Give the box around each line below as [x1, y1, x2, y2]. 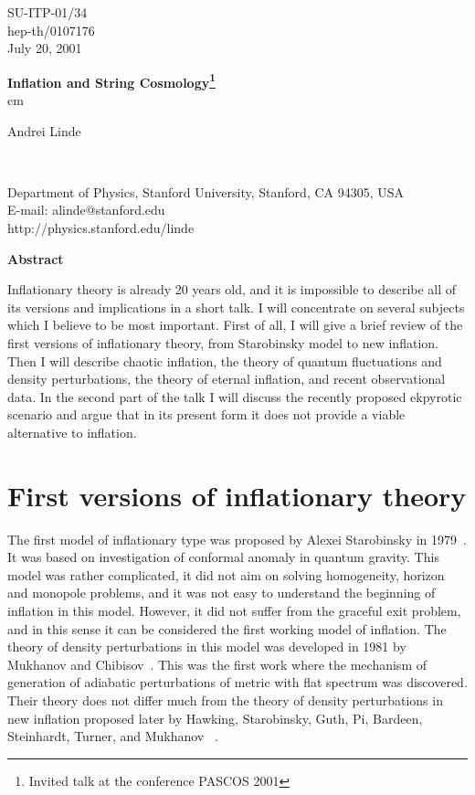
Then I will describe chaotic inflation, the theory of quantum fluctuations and [7, 351, 442, 370]
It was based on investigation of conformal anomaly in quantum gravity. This [7, 547, 439, 567]
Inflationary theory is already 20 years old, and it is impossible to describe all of [7, 280, 457, 299]
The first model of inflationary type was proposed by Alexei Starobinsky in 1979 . [7, 529, 467, 548]
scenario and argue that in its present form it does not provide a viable [7, 405, 406, 424]
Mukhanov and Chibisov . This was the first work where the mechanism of [7, 654, 427, 673]
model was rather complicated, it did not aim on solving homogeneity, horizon [7, 565, 445, 584]
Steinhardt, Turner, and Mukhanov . [7, 726, 218, 746]
